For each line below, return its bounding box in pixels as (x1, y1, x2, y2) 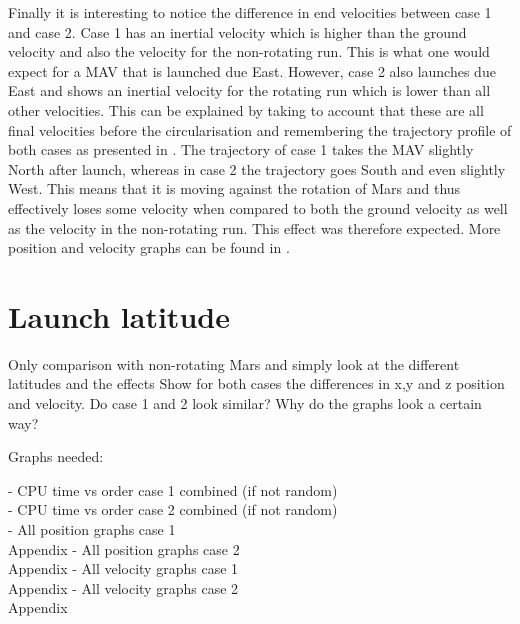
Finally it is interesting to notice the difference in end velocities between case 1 (8, 2, 492, 22)
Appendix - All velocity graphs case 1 (8, 558, 239, 579)
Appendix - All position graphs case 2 (8, 538, 240, 559)
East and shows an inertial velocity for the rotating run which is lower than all (8, 80, 491, 101)
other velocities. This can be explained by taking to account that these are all (8, 99, 484, 120)
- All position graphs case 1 (8, 519, 176, 539)
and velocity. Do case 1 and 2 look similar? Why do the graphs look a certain (8, 393, 482, 414)
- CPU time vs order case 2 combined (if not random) (8, 499, 338, 520)
